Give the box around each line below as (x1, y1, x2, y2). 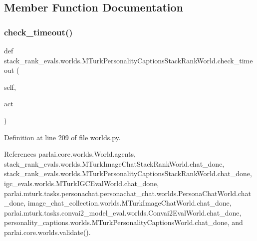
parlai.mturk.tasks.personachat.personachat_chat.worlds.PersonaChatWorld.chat (4, 188, 251, 198)
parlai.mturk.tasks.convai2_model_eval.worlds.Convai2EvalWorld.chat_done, (4, 207, 242, 218)
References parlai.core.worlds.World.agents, (4, 149, 136, 159)
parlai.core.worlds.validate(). (4, 227, 91, 237)
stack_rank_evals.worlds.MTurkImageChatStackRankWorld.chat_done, (4, 158, 225, 169)
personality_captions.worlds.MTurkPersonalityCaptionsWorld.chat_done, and (4, 217, 243, 228)
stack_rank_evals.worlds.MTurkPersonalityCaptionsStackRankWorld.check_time (4, 55, 253, 65)
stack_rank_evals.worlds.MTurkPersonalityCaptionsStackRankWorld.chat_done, (4, 168, 252, 179)
